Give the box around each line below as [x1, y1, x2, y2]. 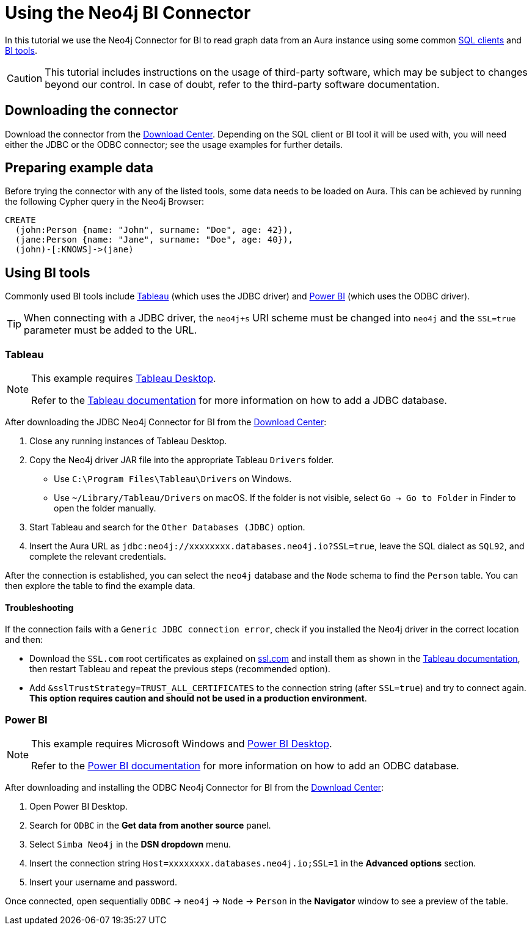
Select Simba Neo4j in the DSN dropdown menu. [29, 839, 231, 849]
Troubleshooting [5, 602, 74, 613]
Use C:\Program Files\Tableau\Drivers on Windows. [54, 474, 292, 485]
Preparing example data [5, 160, 153, 176]
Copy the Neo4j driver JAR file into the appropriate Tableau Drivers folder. [29, 455, 334, 466]
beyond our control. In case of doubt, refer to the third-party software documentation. [45, 78, 440, 90]
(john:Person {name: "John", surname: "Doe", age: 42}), [15, 225, 294, 235]
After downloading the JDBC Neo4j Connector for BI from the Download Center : [5, 417, 327, 428]
